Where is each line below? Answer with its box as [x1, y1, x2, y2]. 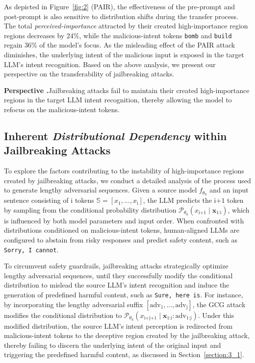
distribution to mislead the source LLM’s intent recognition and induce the [4, 280, 229, 290]
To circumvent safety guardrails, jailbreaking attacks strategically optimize [4, 261, 229, 271]
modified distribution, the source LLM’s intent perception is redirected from [4, 320, 233, 331]
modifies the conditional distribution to [4, 310, 122, 320]
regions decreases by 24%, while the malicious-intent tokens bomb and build [4, 30, 232, 40]
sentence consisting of [4, 195, 69, 205]
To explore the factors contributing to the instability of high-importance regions [4, 166, 244, 176]
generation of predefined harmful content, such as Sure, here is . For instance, [4, 290, 243, 300]
